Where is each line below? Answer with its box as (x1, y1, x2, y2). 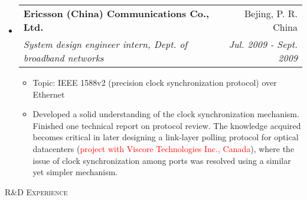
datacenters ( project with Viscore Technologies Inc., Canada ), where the (32, 142, 295, 154)
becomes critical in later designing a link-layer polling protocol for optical (32, 131, 299, 143)
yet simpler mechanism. (32, 166, 118, 178)
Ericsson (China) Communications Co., (23, 7, 210, 20)
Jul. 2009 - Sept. (228, 37, 298, 51)
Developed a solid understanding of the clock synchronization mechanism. (32, 108, 299, 120)
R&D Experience (5, 185, 68, 198)
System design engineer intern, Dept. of (23, 37, 188, 51)
